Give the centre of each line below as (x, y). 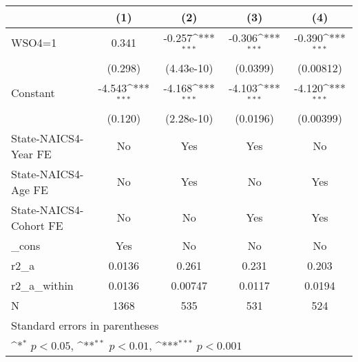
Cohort (28, 225)
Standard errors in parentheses (85, 325)
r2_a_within (42, 285)
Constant (33, 93)
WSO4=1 (34, 43)
